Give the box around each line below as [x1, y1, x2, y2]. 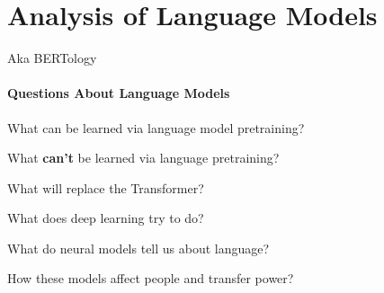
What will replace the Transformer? [7, 178, 204, 197]
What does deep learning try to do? [7, 209, 204, 227]
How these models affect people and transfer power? [7, 269, 294, 288]
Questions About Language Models [7, 84, 230, 102]
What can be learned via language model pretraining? [7, 118, 305, 137]
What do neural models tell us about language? [7, 238, 270, 257]
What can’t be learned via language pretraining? [7, 148, 280, 167]
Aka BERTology [7, 49, 97, 67]
